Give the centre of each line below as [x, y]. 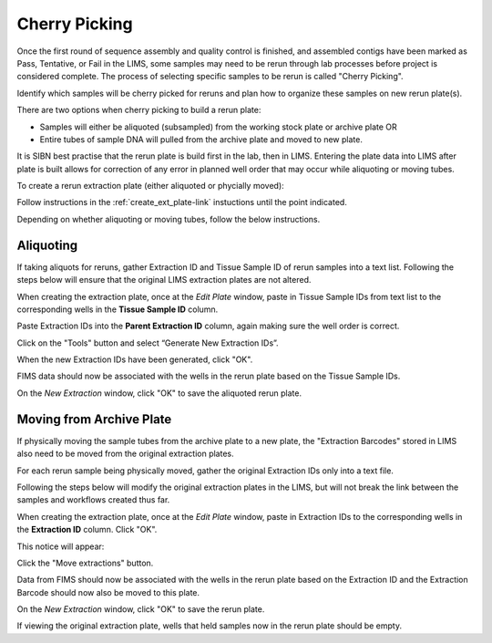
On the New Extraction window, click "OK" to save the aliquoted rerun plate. [159, 393]
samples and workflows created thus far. [93, 500]
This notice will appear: [61, 546]
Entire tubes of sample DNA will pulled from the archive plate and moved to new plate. [201, 139]
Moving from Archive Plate [94, 419]
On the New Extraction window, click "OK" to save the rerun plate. [141, 609]
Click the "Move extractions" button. [85, 563]
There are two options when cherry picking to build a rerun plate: [139, 110]
